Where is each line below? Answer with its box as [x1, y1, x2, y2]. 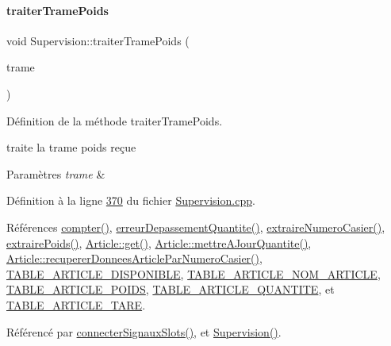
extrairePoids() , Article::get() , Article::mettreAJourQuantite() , [6, 234, 312, 251]
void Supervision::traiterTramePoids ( [6, 32, 190, 48]
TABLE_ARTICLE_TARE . [6, 296, 146, 313]
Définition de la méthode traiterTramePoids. [6, 112, 223, 129]
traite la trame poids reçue [6, 139, 136, 156]
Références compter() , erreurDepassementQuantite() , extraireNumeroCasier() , [6, 218, 385, 235]
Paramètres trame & [6, 165, 105, 182]
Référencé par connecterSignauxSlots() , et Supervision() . [6, 323, 282, 340]
